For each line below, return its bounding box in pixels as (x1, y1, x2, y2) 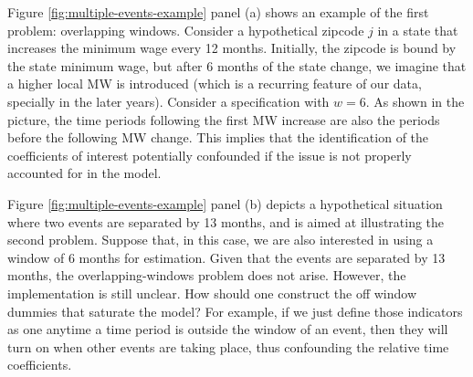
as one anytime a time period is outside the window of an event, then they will (7, 319, 448, 339)
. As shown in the (365, 91, 465, 110)
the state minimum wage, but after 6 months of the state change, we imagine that (7, 56, 467, 75)
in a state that (377, 20, 458, 39)
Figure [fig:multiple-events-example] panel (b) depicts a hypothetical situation (7, 194, 443, 213)
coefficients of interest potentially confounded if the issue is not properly (7, 145, 412, 164)
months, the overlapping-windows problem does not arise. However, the (7, 266, 406, 285)
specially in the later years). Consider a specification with (7, 91, 330, 110)
